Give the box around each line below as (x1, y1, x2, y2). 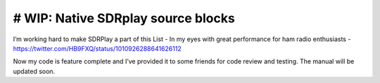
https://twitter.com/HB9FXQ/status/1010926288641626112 (13, 44, 182, 52)
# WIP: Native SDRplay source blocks (13, 10, 235, 26)
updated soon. (13, 67, 56, 75)
